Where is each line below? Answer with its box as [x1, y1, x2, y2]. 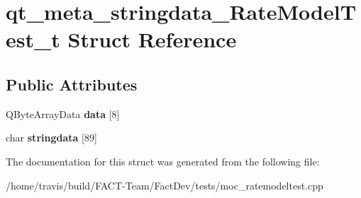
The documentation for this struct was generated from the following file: [6, 153, 320, 168]
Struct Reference [67, 25, 237, 54]
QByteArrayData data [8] [6, 106, 120, 121]
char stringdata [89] [6, 130, 97, 145]
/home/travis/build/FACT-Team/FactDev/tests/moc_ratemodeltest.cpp [6, 177, 323, 192]
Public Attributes [6, 73, 138, 95]
